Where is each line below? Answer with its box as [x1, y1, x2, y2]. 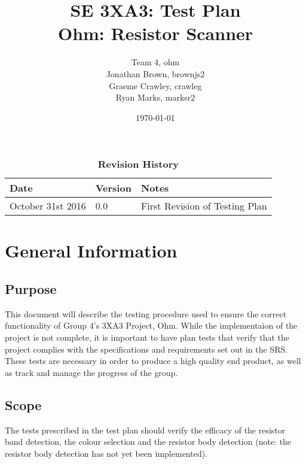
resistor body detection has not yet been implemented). [5, 447, 208, 459]
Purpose [5, 280, 57, 298]
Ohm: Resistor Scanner [57, 21, 253, 46]
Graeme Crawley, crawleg [109, 79, 202, 92]
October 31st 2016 [10, 199, 86, 213]
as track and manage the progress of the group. [5, 366, 178, 378]
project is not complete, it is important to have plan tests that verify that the [5, 331, 290, 344]
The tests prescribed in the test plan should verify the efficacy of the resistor [5, 423, 286, 436]
